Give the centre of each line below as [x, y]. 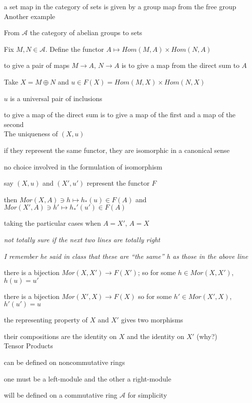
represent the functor [118, 183]
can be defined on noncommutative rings [65, 362]
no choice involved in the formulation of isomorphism [83, 166]
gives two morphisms [152, 320]
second [14, 124]
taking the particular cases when [52, 223]
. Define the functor [75, 49]
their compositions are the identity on [60, 336]
